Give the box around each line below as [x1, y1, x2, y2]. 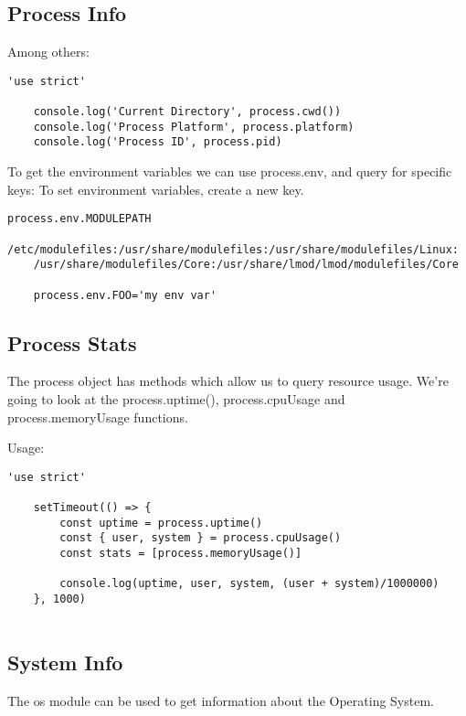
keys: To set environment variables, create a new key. [7, 179, 304, 198]
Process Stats [7, 328, 137, 357]
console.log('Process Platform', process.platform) [33, 120, 355, 134]
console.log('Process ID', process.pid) [33, 135, 282, 149]
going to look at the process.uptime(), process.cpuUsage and [7, 390, 345, 408]
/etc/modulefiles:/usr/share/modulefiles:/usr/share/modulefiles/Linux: [7, 242, 459, 256]
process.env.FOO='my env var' [33, 288, 217, 302]
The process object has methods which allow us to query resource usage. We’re [7, 371, 449, 390]
